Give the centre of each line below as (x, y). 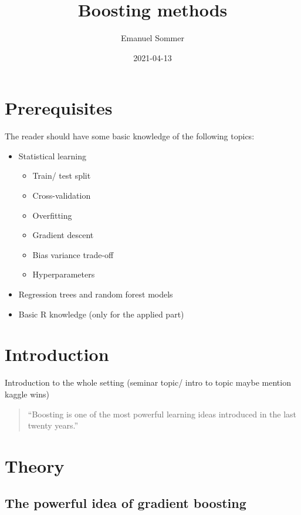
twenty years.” (53, 425)
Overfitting (52, 215)
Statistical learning (53, 155)
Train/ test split (62, 175)
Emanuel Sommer (153, 38)
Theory (35, 465)
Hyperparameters (64, 274)
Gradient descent (63, 235)
